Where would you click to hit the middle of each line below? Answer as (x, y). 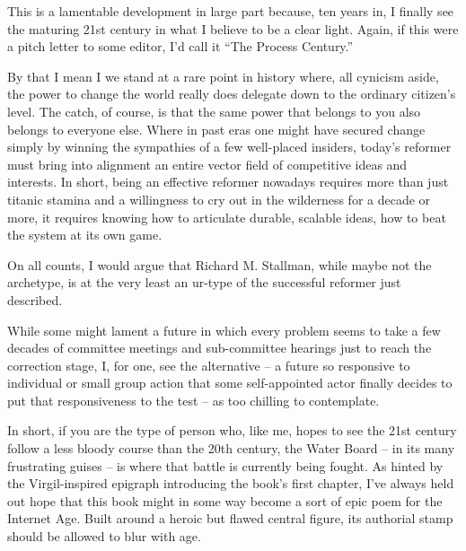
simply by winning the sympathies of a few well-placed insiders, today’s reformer (229, 147)
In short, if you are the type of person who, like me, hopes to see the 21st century (232, 430)
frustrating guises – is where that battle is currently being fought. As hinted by (225, 465)
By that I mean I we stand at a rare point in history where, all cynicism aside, (223, 76)
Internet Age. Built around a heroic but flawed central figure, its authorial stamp (230, 518)
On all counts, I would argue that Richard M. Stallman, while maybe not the (220, 264)
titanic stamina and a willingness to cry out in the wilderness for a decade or (219, 199)
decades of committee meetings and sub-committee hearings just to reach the (220, 348)
